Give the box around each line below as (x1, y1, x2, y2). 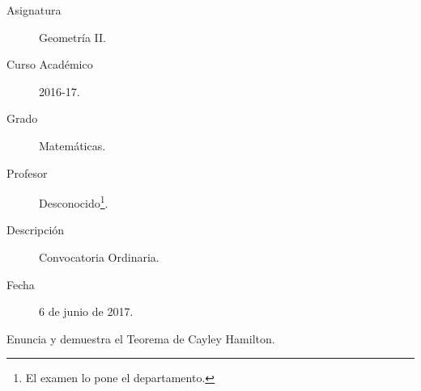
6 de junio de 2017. (39, 303, 134, 320)
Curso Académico (6, 56, 93, 73)
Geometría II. (39, 28, 106, 45)
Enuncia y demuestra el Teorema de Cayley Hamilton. (6, 330, 275, 347)
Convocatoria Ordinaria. (39, 249, 159, 265)
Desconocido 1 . (39, 192, 108, 211)
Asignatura (6, 2, 62, 18)
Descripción (6, 221, 65, 238)
